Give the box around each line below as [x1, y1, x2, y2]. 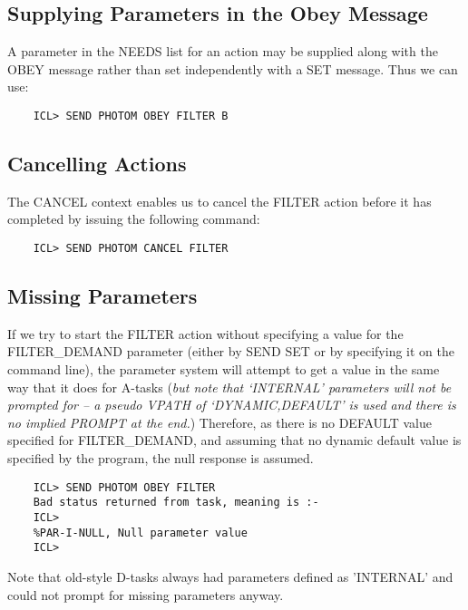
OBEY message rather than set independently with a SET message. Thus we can [7, 59, 458, 78]
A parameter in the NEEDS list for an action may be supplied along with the [7, 42, 438, 61]
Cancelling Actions [7, 150, 187, 178]
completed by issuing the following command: [7, 209, 260, 228]
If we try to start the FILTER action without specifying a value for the [7, 324, 404, 343]
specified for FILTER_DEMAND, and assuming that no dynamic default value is [7, 431, 462, 450]
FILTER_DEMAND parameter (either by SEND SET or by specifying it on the [7, 342, 454, 361]
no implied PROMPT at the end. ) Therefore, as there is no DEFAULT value [7, 412, 432, 431]
